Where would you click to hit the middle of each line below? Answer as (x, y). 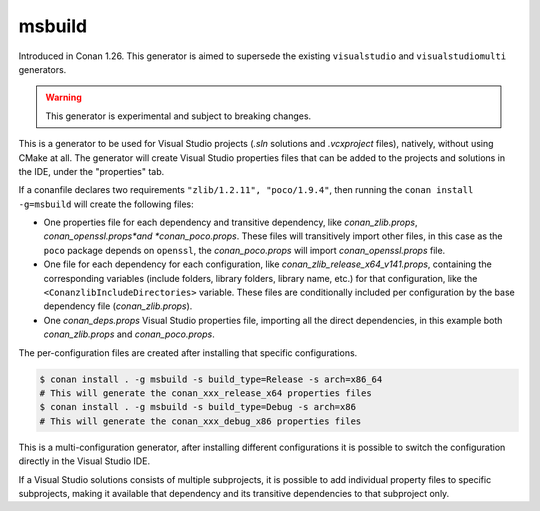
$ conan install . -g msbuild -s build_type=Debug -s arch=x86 (198, 407)
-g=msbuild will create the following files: (106, 204)
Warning (63, 97)
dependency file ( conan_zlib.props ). (118, 306)
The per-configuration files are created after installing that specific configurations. (188, 352)
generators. (42, 69)
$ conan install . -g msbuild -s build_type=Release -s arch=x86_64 (211, 379)
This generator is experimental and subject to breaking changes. (178, 116)
